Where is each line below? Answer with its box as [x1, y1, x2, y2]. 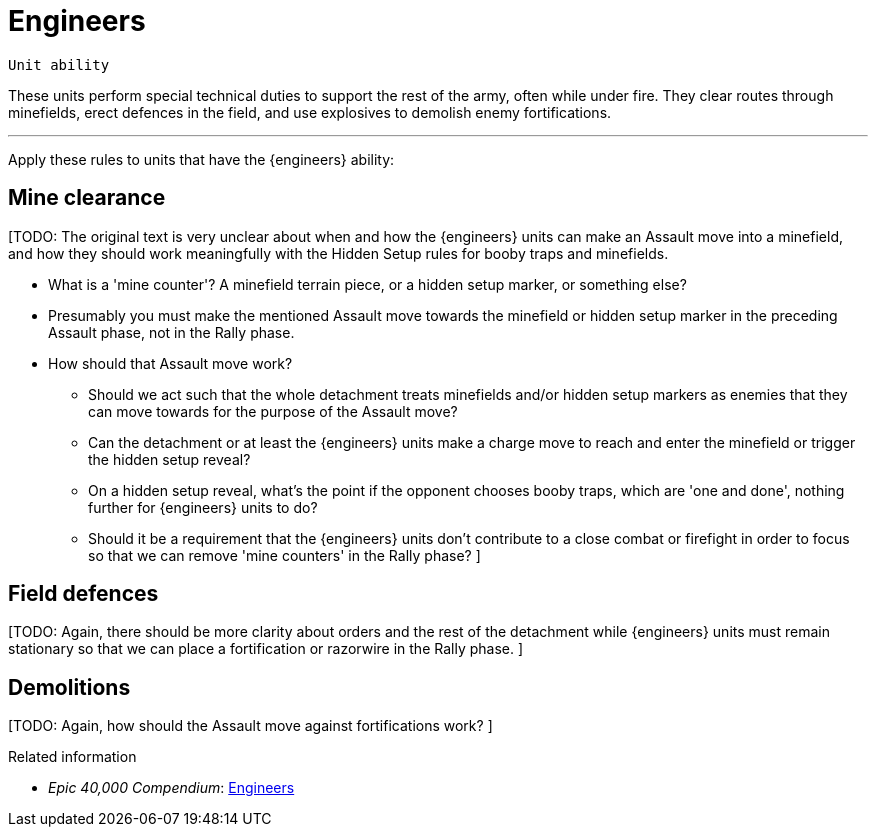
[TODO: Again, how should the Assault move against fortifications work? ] [8, 717, 493, 735]
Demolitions [8, 674, 131, 700]
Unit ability [8, 56, 110, 73]
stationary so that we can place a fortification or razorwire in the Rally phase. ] [8, 640, 524, 658]
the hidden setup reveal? [88, 450, 251, 468]
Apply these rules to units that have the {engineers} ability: [8, 150, 395, 168]
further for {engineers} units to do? [88, 498, 318, 516]
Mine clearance [8, 185, 166, 211]
